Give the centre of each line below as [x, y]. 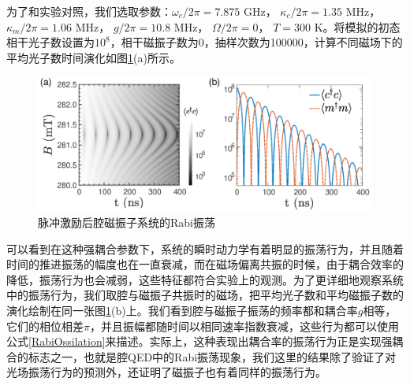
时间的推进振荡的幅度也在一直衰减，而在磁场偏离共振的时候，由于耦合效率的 [205, 264]
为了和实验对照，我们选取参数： [89, 11]
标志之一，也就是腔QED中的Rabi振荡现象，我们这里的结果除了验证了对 [212, 356]
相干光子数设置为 [50, 42]
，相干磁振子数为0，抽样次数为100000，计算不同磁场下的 [256, 42]
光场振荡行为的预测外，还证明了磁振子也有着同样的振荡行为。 [166, 372]
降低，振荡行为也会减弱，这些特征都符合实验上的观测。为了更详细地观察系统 [205, 279]
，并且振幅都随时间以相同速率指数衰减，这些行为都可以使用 [244, 326]
